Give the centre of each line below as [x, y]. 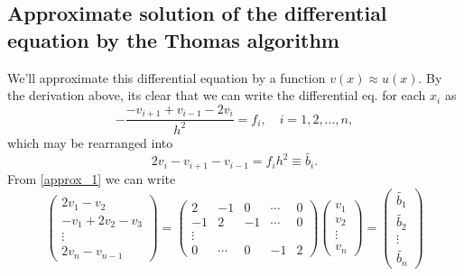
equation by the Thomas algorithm [173, 39]
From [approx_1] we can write [92, 178]
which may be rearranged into [90, 142]
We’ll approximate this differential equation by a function [167, 77]
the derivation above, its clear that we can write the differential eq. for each [217, 95]
